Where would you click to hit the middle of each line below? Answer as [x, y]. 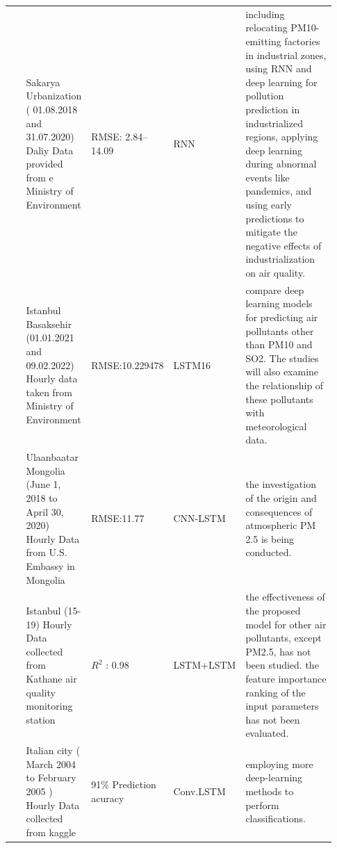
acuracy [108, 798]
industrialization [280, 259]
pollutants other [280, 331]
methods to [270, 791]
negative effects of [283, 245]
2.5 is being [270, 538]
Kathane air [51, 678]
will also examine [282, 372]
